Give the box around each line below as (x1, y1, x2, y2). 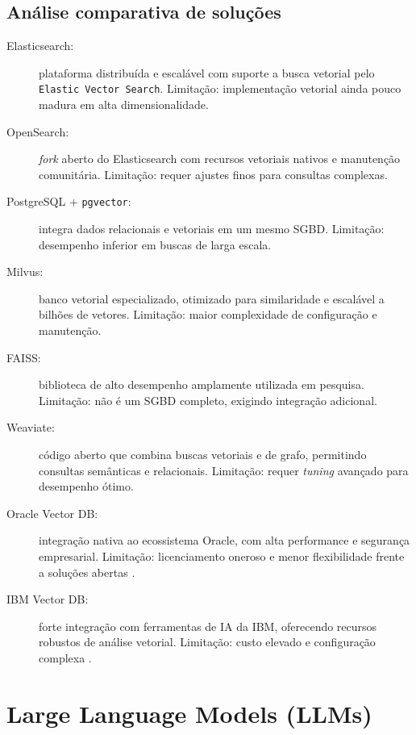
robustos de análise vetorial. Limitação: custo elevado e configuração (39, 633, 376, 650)
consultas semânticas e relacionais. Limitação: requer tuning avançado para (39, 461, 409, 478)
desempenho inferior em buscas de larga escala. (39, 236, 272, 253)
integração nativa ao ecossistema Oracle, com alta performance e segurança (39, 532, 410, 549)
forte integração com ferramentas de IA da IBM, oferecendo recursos (39, 617, 377, 634)
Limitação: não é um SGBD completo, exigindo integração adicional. (39, 391, 377, 408)
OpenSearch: (6, 123, 69, 140)
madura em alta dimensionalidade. (39, 96, 209, 113)
